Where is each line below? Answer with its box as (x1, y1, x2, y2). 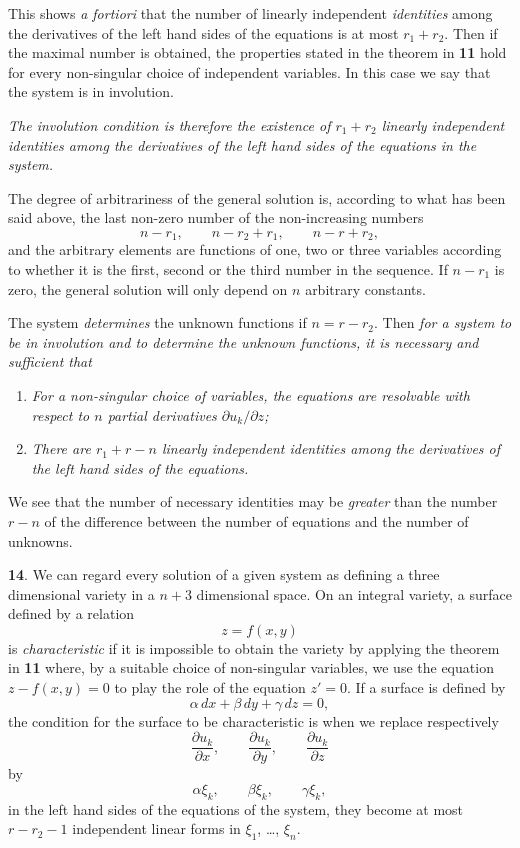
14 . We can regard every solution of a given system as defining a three (8, 564, 440, 585)
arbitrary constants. (305, 278, 426, 299)
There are (31, 438, 91, 459)
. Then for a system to (373, 312, 512, 333)
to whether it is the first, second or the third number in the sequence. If (8, 258, 448, 279)
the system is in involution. (8, 81, 174, 102)
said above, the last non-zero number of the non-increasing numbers (8, 207, 424, 228)
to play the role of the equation (114, 677, 306, 698)
